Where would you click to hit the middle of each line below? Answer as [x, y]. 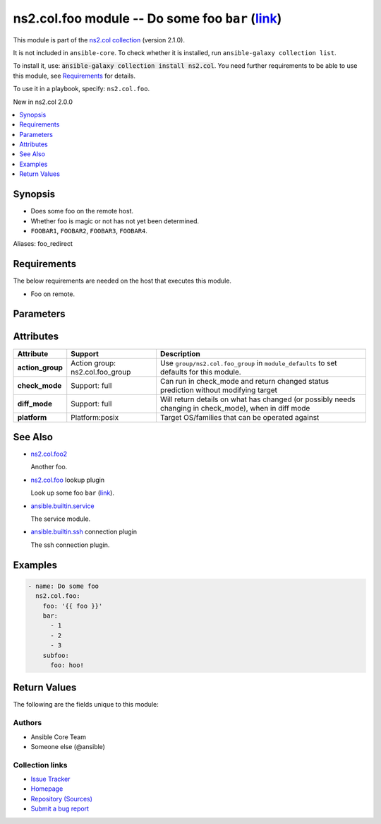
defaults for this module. [200, 372]
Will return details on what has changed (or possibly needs [258, 399]
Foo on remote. [53, 294]
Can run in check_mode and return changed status [244, 381]
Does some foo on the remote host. [82, 211]
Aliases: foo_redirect [43, 244]
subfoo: [56, 655]
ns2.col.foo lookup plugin [68, 480]
